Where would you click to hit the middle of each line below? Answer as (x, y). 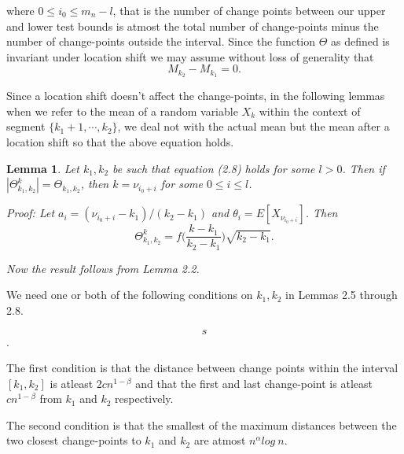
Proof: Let (31, 213)
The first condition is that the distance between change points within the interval (202, 368)
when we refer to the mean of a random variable (122, 111)
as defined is (360, 41)
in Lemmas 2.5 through (342, 295)
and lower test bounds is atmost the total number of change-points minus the (193, 26)
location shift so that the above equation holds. (120, 142)
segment (26, 126)
